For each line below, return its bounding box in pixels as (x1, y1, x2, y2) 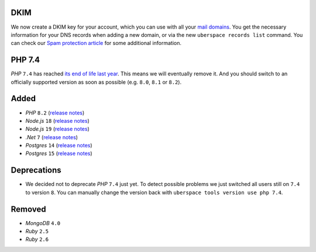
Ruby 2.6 (25, 236, 49, 243)
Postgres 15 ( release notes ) (25, 150, 93, 157)
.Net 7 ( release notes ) (25, 133, 78, 140)
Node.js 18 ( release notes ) (25, 117, 90, 124)
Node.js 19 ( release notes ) (25, 126, 90, 133)
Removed (11, 204, 46, 214)
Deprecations (11, 165, 61, 175)
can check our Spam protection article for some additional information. (11, 40, 181, 47)
